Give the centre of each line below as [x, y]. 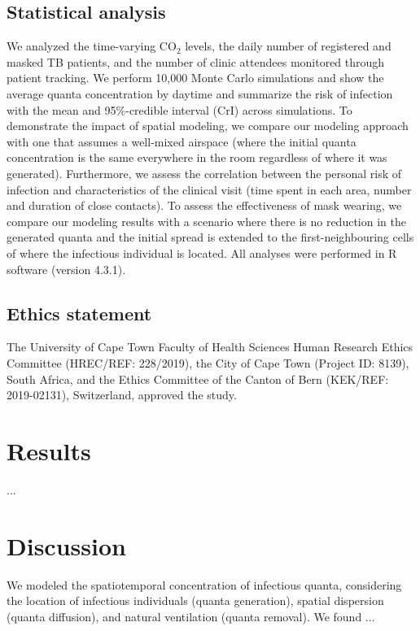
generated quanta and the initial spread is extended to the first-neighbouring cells [210, 237]
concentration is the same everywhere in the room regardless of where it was [197, 157]
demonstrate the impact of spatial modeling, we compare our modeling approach [208, 126]
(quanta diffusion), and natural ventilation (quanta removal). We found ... [191, 616]
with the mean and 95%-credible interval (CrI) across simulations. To [179, 109]
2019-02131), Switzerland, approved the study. [122, 395]
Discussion [66, 545]
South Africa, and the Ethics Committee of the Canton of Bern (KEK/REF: [198, 379]
